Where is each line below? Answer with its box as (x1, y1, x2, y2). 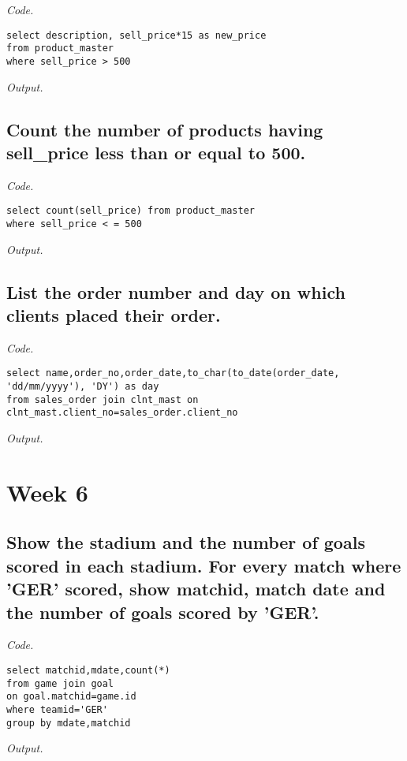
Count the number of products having (6, 117, 323, 141)
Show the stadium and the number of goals (6, 530, 365, 554)
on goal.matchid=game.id (6, 691, 136, 703)
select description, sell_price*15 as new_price (6, 29, 267, 41)
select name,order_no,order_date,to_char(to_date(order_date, (6, 367, 340, 379)
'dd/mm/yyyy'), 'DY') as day (6, 381, 159, 393)
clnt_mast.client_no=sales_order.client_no (6, 407, 238, 419)
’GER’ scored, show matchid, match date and (6, 576, 386, 601)
